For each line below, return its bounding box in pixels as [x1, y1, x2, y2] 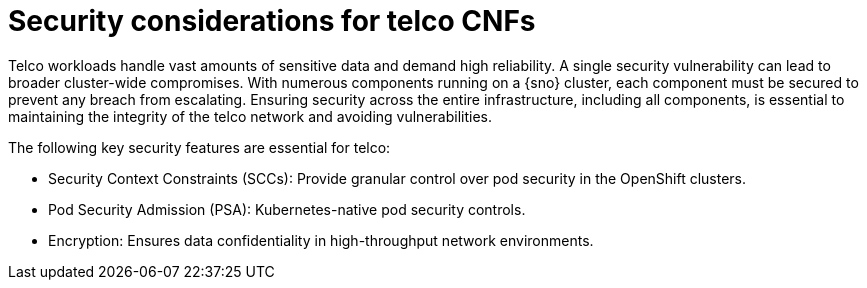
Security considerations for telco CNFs [8, 4, 536, 38]
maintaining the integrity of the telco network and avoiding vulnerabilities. [8, 107, 492, 125]
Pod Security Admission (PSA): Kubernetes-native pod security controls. [48, 200, 526, 218]
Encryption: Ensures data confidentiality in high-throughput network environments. [48, 231, 594, 249]
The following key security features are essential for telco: [8, 138, 391, 156]
